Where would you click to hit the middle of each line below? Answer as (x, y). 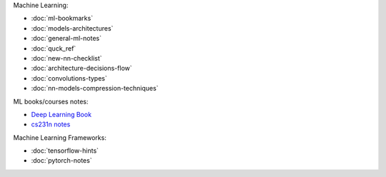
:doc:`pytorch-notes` (61, 161)
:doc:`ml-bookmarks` (62, 19)
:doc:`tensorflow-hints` (65, 151)
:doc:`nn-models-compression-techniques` (95, 88)
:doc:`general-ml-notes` (66, 39)
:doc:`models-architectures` (72, 28)
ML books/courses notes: (51, 101)
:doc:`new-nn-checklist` (66, 58)
